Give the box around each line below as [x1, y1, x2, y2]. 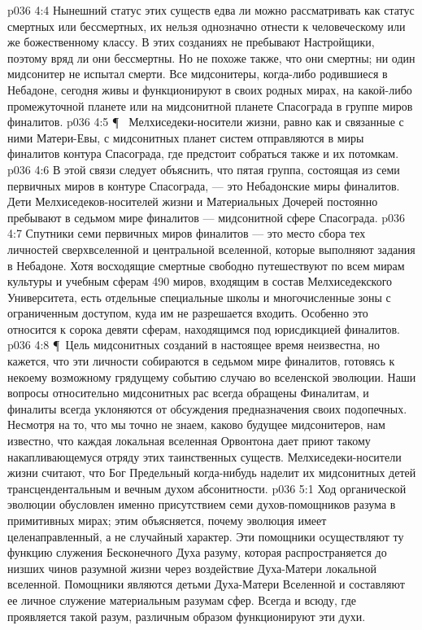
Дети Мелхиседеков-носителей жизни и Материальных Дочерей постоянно [7, 193, 378, 210]
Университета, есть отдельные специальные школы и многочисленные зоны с [7, 288, 391, 305]
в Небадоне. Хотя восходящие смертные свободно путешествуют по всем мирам [7, 256, 405, 273]
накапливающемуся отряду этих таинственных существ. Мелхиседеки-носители [7, 448, 402, 465]
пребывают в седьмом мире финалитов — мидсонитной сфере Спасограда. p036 [7, 208, 406, 225]
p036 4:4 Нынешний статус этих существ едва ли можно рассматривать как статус [7, 2, 415, 18]
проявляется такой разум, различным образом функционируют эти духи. [7, 607, 366, 624]
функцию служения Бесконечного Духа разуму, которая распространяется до [7, 544, 387, 561]
